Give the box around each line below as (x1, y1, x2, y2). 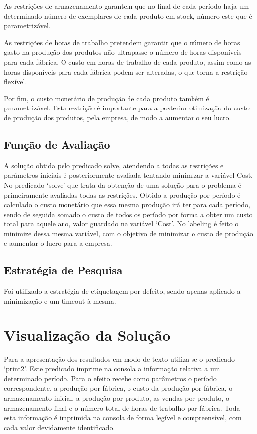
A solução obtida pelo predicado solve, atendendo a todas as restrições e (4, 160, 224, 170)
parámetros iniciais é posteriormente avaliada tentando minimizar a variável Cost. (4, 170, 253, 180)
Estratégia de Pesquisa (4, 262, 123, 278)
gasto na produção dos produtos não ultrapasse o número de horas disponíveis (4, 47, 242, 57)
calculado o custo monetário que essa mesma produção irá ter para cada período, (4, 199, 250, 210)
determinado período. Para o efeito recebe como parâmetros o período (4, 373, 217, 383)
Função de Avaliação (4, 136, 110, 152)
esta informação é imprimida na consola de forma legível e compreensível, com (4, 412, 242, 423)
